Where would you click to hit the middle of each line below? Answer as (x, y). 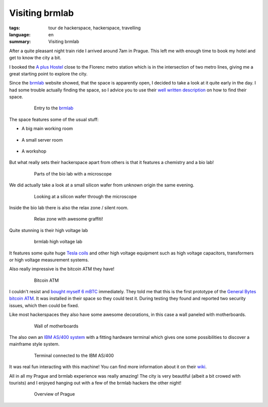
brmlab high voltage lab (58, 242)
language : (20, 34)
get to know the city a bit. (35, 58)
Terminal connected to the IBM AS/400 (74, 355)
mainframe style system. (34, 344)
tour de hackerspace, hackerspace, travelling (95, 28)
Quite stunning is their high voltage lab (49, 230)
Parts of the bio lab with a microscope (73, 173)
